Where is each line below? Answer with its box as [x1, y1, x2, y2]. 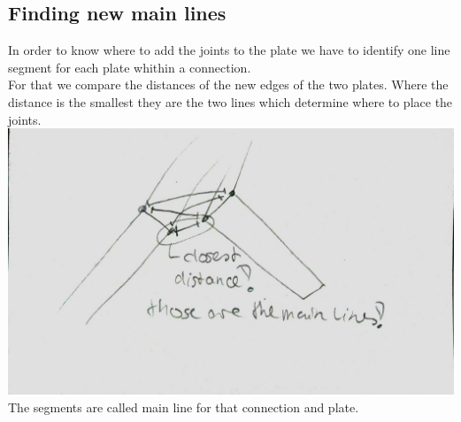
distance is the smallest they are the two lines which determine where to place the [8, 92, 453, 111]
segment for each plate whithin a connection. [8, 58, 251, 76]
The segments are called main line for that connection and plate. [8, 397, 359, 416]
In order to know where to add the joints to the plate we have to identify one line [8, 41, 450, 59]
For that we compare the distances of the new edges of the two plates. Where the [8, 75, 449, 94]
